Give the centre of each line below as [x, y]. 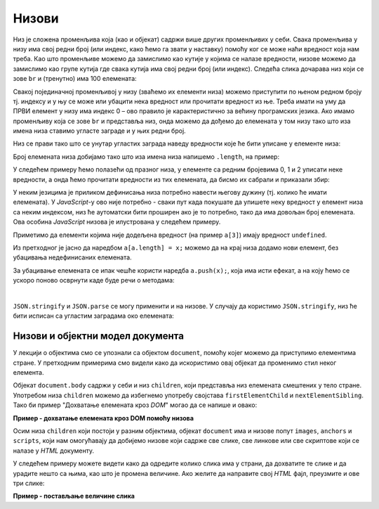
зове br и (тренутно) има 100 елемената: [75, 79]
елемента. [28, 372]
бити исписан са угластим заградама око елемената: [94, 316]
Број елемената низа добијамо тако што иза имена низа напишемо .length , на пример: [146, 156]
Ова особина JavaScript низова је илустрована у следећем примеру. [117, 222]
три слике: [29, 483]
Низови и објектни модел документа [98, 336]
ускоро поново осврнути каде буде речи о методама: [94, 281]
